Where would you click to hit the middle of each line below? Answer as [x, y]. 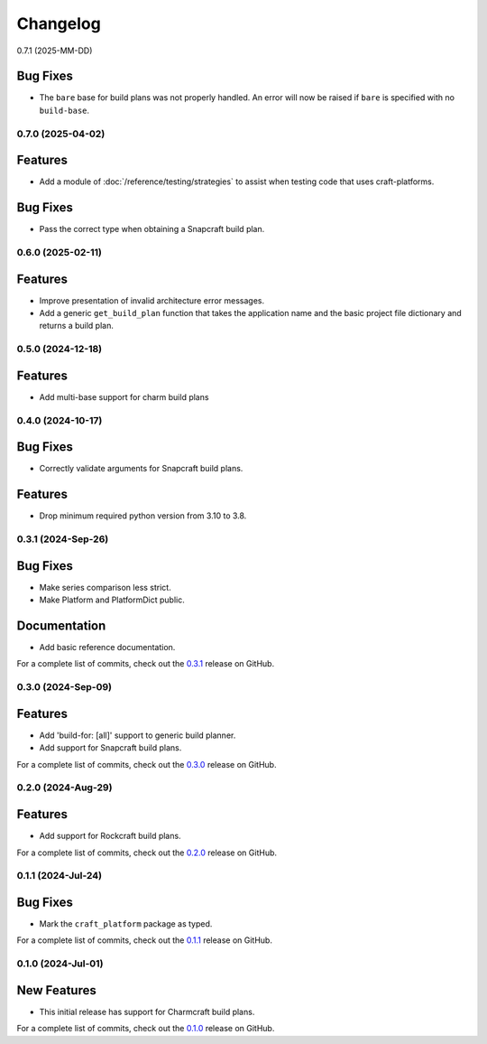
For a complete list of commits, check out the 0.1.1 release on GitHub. [144, 940]
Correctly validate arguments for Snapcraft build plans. [141, 469]
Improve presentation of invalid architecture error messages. [152, 300]
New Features [56, 990]
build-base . [64, 110]
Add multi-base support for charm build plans [124, 396]
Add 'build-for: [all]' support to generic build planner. [138, 735]
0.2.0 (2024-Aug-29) [64, 788]
